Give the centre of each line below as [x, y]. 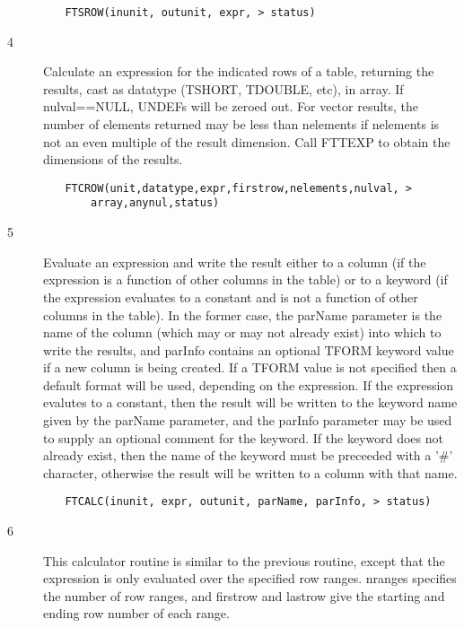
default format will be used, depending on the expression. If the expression [249, 384]
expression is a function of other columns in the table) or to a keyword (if [245, 279]
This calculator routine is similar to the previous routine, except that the [244, 560]
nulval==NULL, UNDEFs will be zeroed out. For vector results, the [231, 106]
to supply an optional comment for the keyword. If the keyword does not [243, 437]
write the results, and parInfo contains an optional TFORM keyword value [249, 349]
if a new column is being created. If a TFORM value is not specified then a [250, 367]
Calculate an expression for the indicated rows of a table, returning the [239, 71]
